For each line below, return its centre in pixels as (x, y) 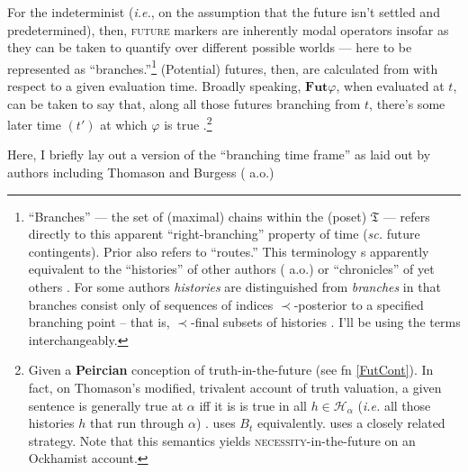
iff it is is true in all (253, 405)
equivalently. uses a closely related (351, 423)
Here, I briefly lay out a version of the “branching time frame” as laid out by (219, 154)
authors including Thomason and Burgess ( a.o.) (141, 172)
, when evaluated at (390, 86)
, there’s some (407, 103)
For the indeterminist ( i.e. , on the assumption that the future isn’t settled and (224, 12)
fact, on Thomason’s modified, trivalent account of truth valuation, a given (235, 387)
